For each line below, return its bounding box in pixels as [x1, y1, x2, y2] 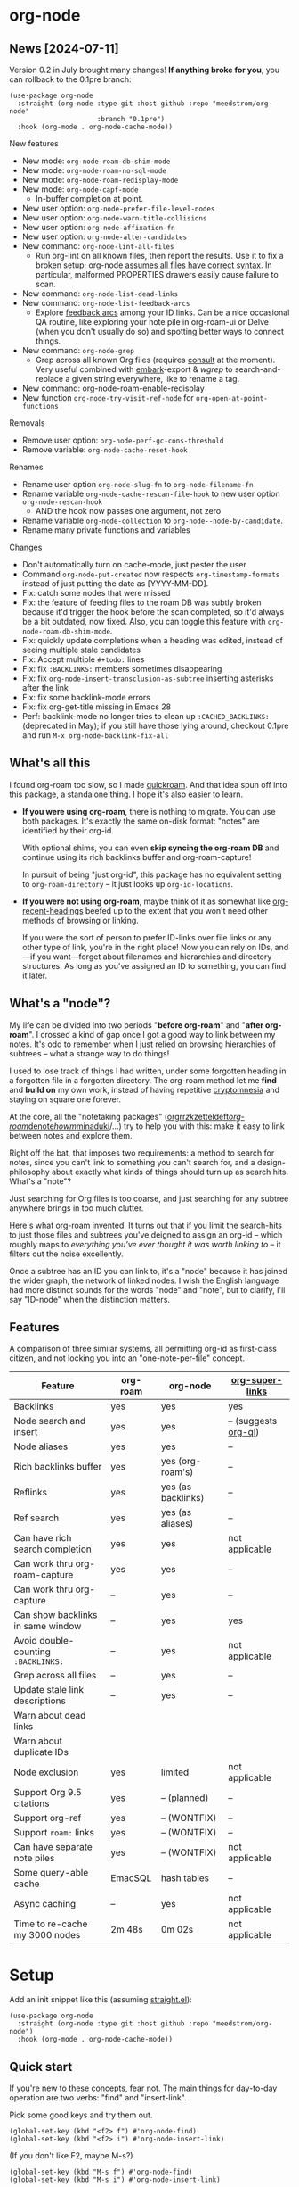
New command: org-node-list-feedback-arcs [21, 298, 190, 308]
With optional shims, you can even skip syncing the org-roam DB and [21, 842, 279, 853]
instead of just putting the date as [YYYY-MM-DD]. [21, 578, 209, 589]
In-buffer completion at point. [35, 194, 144, 203]
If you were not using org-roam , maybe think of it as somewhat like [21, 896, 271, 907]
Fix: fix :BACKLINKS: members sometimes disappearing [21, 664, 222, 674]
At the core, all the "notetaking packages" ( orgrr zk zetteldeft [9, 1111, 230, 1122]
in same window [13, 1620, 82, 1633]
